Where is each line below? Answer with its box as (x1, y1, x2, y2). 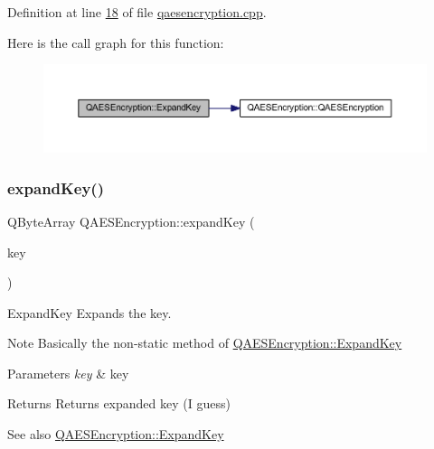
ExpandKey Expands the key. (7, 303, 172, 322)
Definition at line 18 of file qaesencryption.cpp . (7, 3, 267, 21)
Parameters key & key (7, 363, 129, 382)
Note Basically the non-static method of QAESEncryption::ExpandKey (7, 333, 402, 352)
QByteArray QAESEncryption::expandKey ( (7, 211, 255, 230)
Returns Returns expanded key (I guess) (7, 394, 231, 413)
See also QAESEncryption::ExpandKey (7, 425, 224, 444)
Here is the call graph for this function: (7, 33, 224, 51)
